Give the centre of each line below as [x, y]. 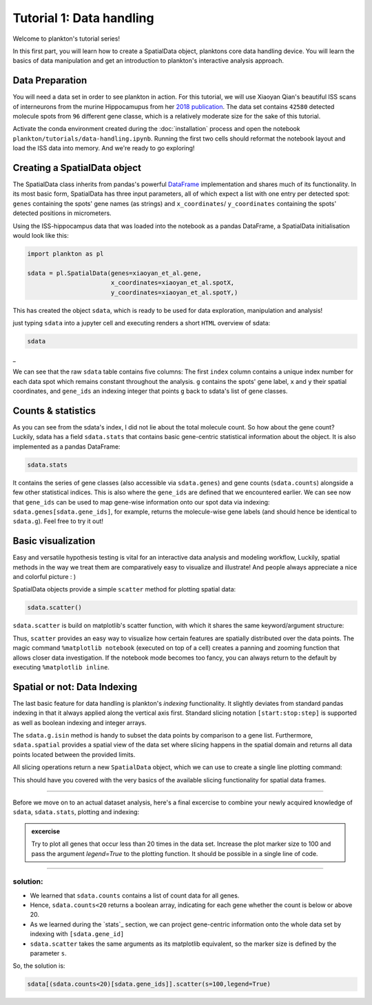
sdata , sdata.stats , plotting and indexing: [76, 812]
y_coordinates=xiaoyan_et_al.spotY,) [174, 292]
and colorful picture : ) [44, 577]
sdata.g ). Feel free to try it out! [58, 521]
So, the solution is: [39, 966]
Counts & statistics [54, 410]
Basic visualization [54, 541]
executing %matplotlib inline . [61, 667]
